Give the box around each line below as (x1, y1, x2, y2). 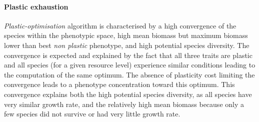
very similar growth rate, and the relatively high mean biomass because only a (4, 98, 244, 109)
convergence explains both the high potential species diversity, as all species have (4, 88, 252, 99)
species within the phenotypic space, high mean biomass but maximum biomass (4, 30, 248, 40)
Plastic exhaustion (4, 1, 68, 11)
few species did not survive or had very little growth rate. (4, 108, 180, 119)
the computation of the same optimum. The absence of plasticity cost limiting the (4, 69, 255, 79)
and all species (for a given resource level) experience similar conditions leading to (4, 59, 255, 70)
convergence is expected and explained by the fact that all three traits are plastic (4, 49, 252, 60)
